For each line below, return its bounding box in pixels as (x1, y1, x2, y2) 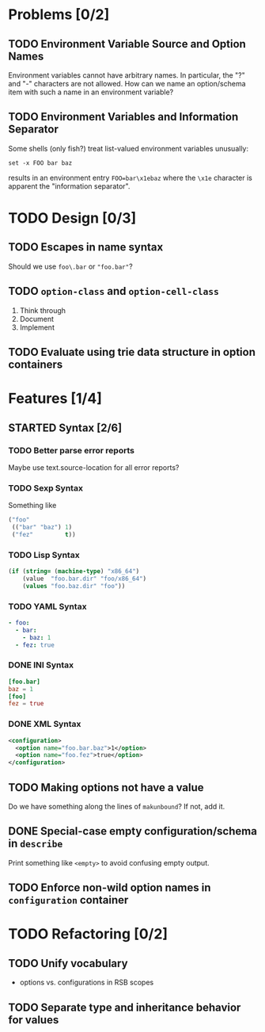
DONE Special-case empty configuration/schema (8, 824, 257, 838)
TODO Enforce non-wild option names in (8, 881, 211, 895)
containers (8, 358, 63, 372)
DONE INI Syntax (8, 659, 74, 671)
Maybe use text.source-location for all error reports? (8, 462, 180, 472)
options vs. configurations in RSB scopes (19, 977, 154, 988)
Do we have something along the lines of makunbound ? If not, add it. (8, 801, 225, 811)
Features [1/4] (8, 390, 103, 407)
